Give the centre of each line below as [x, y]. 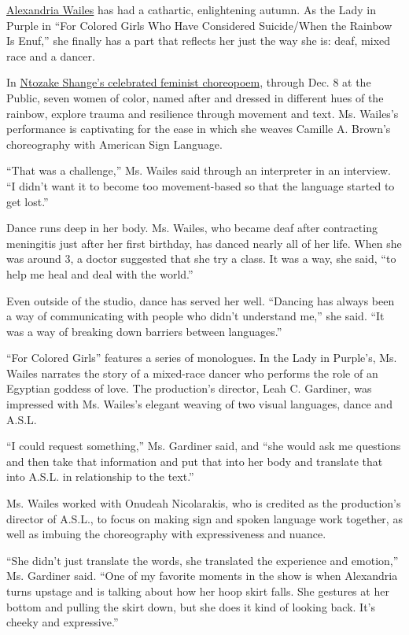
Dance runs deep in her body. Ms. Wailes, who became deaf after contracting [192, 228]
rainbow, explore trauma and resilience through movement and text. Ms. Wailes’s [203, 113]
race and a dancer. [51, 55]
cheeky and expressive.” [63, 622]
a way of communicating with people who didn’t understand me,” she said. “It [195, 316]
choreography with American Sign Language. [114, 144]
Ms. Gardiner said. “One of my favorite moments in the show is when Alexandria [202, 576]
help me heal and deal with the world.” [100, 273]
